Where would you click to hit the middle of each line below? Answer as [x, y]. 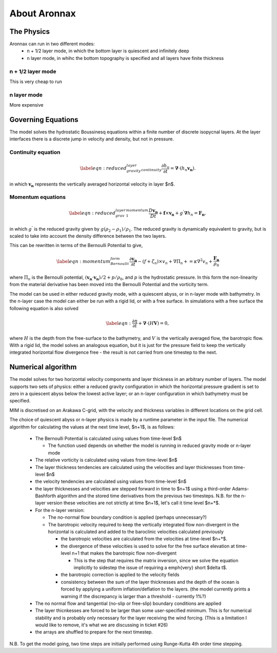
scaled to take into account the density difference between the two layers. [88, 236]
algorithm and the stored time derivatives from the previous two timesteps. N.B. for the [149, 496]
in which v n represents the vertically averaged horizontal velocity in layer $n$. [92, 185]
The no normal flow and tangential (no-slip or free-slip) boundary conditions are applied [128, 603]
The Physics [30, 32]
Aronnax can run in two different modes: [52, 44]
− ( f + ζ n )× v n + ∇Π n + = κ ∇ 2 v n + [175, 261]
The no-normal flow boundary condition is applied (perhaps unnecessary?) [127, 517]
